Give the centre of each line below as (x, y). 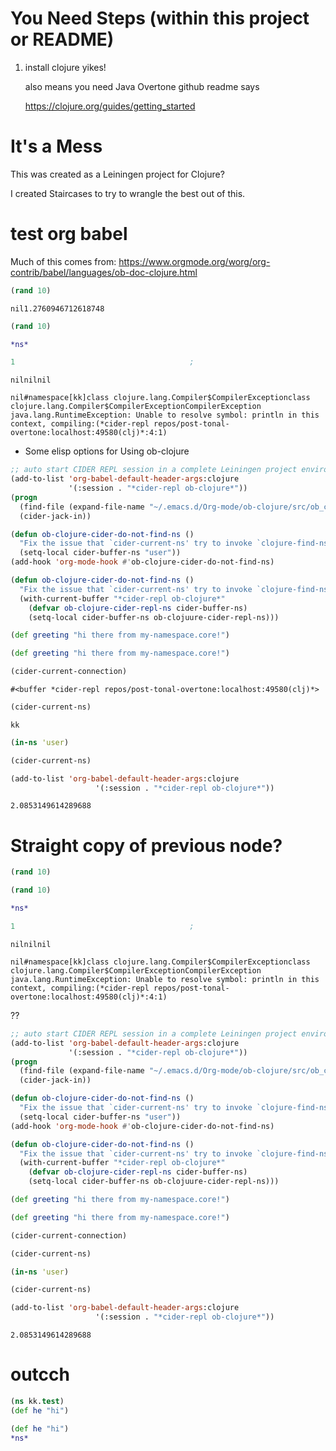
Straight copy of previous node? (146, 845)
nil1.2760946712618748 (57, 308)
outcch (40, 1374)
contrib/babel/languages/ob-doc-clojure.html (104, 272)
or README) (62, 39)
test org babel (69, 234)
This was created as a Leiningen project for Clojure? (117, 174)
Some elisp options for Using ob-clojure (107, 451)
